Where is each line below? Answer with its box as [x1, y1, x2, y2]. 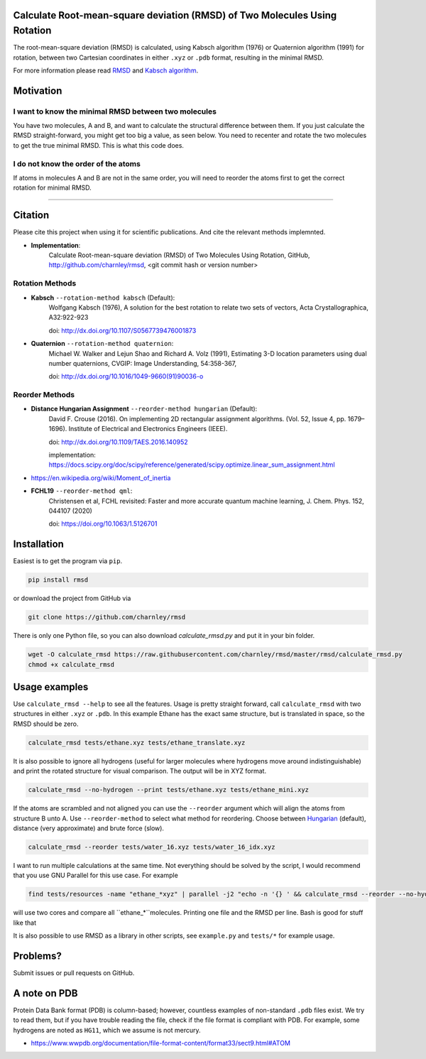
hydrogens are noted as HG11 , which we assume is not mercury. [13, 1026, 202, 1034]
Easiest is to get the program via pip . [13, 557, 123, 565]
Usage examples [13, 680, 89, 693]
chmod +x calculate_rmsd [28, 661, 115, 668]
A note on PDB [13, 987, 78, 999]
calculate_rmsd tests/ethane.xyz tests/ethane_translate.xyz [28, 739, 246, 746]
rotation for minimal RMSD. [13, 183, 92, 192]
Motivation [13, 85, 62, 97]
